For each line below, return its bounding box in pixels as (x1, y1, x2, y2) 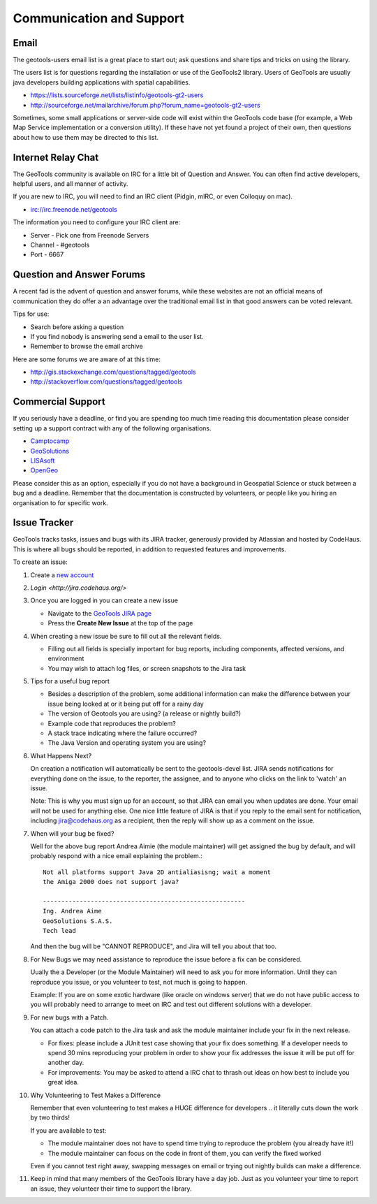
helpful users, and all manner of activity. (13, 180, 128, 188)
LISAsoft (30, 456, 55, 465)
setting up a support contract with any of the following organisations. (13, 423, 212, 433)
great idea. (47, 1078, 80, 1087)
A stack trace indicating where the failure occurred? (47, 729, 198, 737)
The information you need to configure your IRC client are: (13, 218, 181, 226)
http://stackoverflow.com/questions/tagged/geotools (30, 377, 183, 386)
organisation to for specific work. (13, 498, 108, 507)
